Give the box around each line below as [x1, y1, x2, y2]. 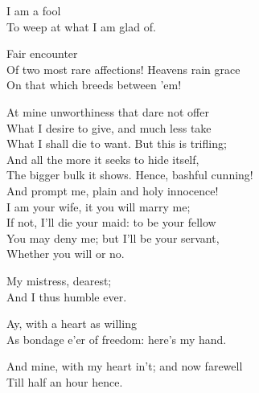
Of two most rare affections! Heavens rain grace [6, 60, 240, 77]
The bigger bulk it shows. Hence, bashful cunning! [6, 166, 253, 183]
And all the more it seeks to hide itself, [6, 150, 199, 167]
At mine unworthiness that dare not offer [6, 103, 209, 120]
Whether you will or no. [6, 245, 125, 262]
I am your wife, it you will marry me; [6, 198, 191, 215]
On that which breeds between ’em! [6, 76, 182, 93]
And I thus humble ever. [6, 288, 127, 305]
